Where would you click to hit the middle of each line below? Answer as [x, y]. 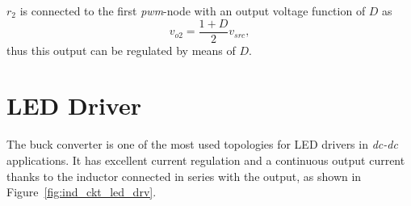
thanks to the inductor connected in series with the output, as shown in [184, 176]
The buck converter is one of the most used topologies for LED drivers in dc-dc [202, 144]
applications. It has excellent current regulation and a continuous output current [206, 160]
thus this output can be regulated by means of [121, 50]
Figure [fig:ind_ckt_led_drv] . [82, 192]
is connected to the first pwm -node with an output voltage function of [193, 11]
